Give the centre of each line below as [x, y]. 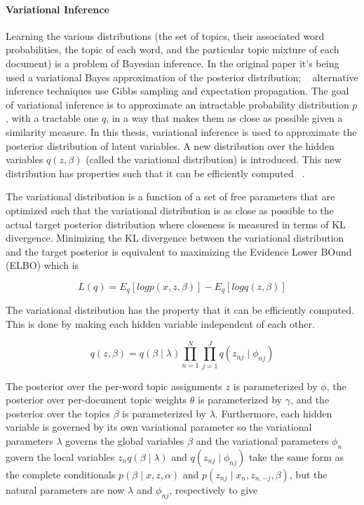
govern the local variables [60, 456]
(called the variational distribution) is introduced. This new [214, 159]
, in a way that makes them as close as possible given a [224, 118]
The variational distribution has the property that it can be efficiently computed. [180, 310]
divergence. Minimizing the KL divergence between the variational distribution [175, 238]
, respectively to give [214, 489]
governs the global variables [125, 441]
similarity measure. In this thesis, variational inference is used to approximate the [181, 131]
